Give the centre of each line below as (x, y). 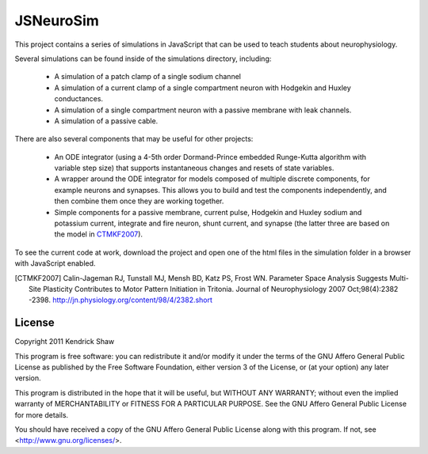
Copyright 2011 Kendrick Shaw (65, 342)
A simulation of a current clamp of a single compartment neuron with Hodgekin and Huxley (203, 88)
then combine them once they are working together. (139, 201)
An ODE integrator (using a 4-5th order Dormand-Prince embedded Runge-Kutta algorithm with (210, 157)
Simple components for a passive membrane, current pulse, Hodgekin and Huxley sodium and (208, 212)
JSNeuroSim (57, 21)
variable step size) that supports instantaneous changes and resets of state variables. (194, 168)
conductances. (78, 99)
